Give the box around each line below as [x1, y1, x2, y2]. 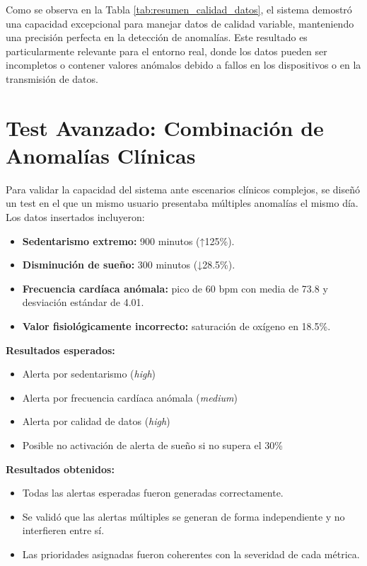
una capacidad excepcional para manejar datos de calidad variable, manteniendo [6, 16, 354, 30]
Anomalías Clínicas [6, 140, 196, 169]
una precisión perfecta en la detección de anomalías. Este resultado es [6, 30, 308, 45]
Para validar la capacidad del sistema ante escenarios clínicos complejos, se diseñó [6, 181, 360, 196]
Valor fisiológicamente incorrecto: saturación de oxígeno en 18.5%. [22, 319, 331, 334]
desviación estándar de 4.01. [22, 295, 144, 310]
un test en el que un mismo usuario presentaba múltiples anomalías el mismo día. [6, 196, 359, 210]
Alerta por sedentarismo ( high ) [22, 366, 156, 381]
